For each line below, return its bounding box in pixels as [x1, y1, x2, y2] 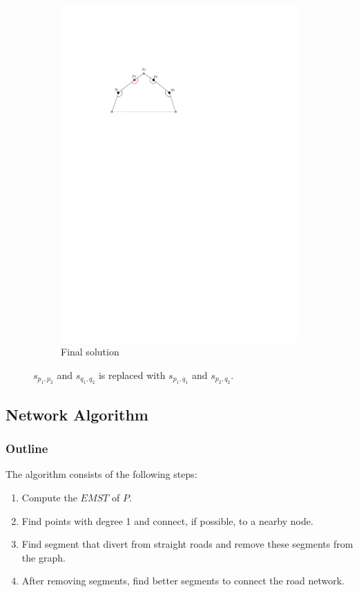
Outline [6, 440, 48, 457]
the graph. [21, 550, 66, 564]
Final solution [61, 344, 119, 359]
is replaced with [98, 367, 166, 382]
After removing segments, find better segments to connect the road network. [21, 573, 345, 588]
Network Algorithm [6, 403, 148, 425]
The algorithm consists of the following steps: [6, 467, 197, 481]
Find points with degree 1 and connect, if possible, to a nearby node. [21, 513, 313, 528]
